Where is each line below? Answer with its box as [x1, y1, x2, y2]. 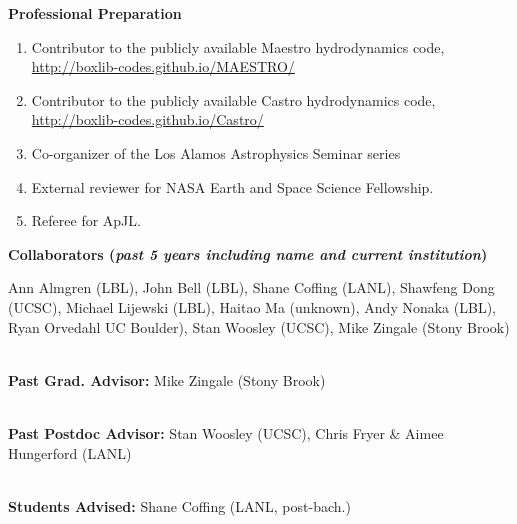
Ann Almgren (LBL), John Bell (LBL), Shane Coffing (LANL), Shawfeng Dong [8, 277, 495, 298]
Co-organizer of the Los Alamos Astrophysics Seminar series [31, 142, 401, 163]
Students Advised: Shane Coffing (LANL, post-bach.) [8, 495, 351, 516]
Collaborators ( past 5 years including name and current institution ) [8, 243, 488, 264]
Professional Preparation [8, 3, 182, 23]
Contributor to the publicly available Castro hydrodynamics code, [31, 89, 436, 110]
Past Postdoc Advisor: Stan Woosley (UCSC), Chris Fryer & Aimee [8, 422, 444, 443]
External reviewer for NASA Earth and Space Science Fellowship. [31, 176, 434, 197]
